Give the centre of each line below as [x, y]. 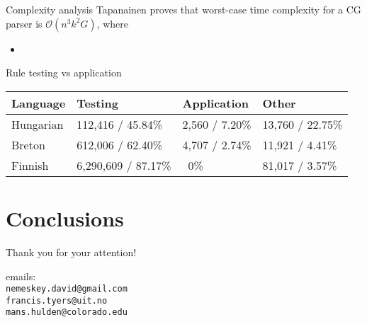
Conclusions [65, 218]
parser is [24, 23]
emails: [21, 276]
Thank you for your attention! [71, 252]
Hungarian [38, 124]
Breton [28, 144]
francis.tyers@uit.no [57, 300]
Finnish [30, 165]
